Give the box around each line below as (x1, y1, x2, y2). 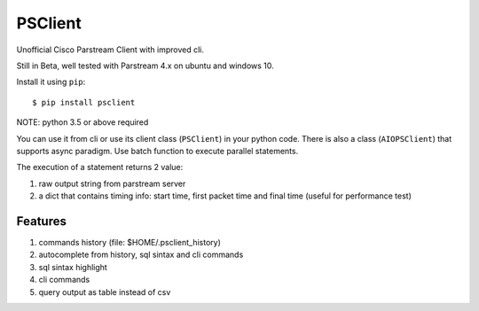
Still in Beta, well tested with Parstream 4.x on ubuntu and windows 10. (16, 60, 274, 71)
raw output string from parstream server (38, 178, 186, 189)
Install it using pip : (16, 76, 86, 88)
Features (16, 214, 67, 229)
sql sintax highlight (38, 261, 108, 272)
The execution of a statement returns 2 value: (16, 162, 184, 173)
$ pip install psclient (32, 97, 136, 107)
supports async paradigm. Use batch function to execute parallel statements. (16, 145, 299, 156)
